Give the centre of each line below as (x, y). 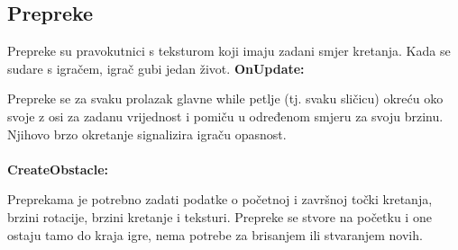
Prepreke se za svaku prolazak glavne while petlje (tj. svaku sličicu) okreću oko (225, 98)
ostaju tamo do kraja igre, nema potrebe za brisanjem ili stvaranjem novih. (215, 234)
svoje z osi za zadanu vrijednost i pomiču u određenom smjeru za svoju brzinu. (225, 116)
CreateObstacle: (58, 169)
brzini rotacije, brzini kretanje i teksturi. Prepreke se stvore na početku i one (220, 216)
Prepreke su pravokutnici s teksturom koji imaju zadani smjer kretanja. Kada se (229, 51)
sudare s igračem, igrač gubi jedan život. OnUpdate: (156, 68)
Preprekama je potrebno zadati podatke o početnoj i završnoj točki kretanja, (220, 199)
